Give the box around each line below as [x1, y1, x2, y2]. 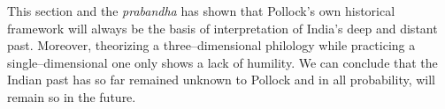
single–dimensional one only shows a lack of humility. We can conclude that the [7, 53, 438, 71]
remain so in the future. [7, 87, 136, 105]
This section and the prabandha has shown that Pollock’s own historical [7, 2, 395, 19]
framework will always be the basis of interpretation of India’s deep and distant [7, 18, 438, 37]
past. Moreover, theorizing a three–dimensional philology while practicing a [7, 36, 416, 54]
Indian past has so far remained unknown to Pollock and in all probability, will [7, 70, 436, 89]
